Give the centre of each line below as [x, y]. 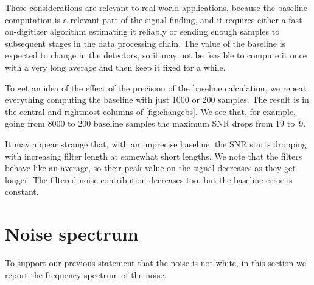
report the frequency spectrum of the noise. [86, 274]
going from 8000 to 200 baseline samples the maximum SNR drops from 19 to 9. [155, 123]
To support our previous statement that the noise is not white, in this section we [155, 263]
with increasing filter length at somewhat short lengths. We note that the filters [154, 156]
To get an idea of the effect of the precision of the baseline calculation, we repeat [156, 87]
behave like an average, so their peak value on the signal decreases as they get [150, 168]
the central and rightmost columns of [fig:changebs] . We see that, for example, [150, 111]
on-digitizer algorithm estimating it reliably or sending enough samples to [142, 31]
